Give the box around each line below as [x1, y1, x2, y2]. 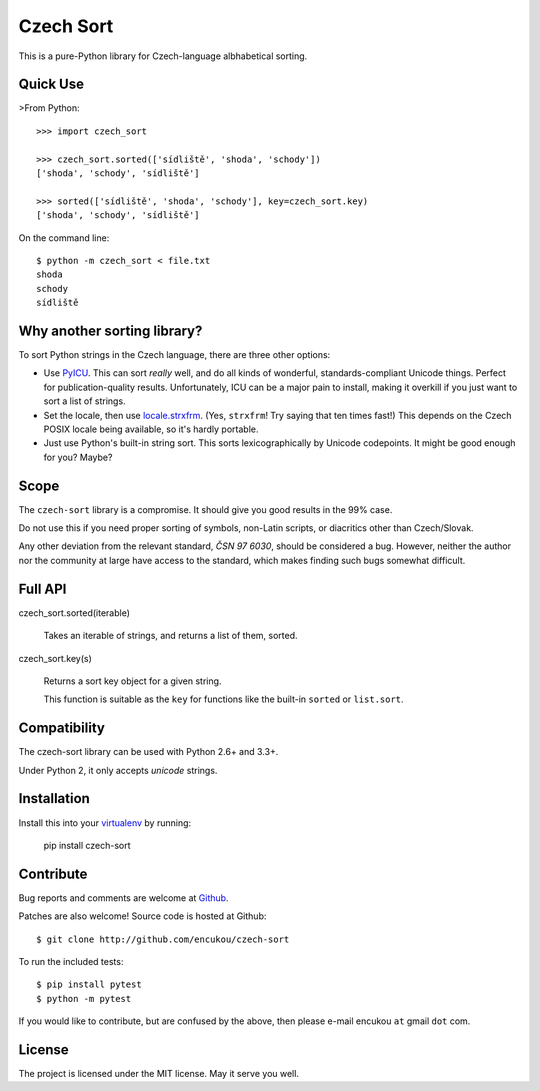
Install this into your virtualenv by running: [18, 816, 192, 829]
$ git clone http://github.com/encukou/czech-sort [36, 933, 290, 945]
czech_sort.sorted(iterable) [18, 606, 130, 619]
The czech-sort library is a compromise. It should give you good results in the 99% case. [18, 503, 393, 515]
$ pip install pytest [36, 979, 142, 990]
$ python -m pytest [36, 993, 132, 1004]
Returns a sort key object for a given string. [43, 675, 222, 687]
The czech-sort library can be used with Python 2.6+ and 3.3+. [18, 746, 279, 758]
